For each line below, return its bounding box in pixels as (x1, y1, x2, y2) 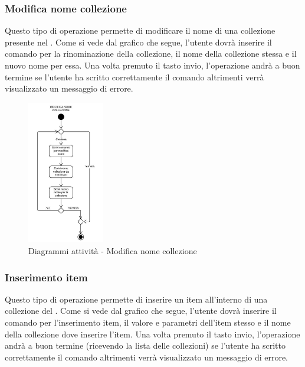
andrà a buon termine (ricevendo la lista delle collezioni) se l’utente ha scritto (5, 339, 286, 352)
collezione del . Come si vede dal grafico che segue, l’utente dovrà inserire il (5, 304, 277, 317)
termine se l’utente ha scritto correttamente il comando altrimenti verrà (5, 70, 264, 83)
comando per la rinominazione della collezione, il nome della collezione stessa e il (5, 47, 297, 60)
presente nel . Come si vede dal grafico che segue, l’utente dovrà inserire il (5, 35, 272, 48)
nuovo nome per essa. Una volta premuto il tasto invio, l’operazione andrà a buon (5, 59, 300, 71)
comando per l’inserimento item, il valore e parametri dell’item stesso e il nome (5, 316, 291, 329)
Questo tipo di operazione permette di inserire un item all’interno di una (5, 293, 268, 305)
